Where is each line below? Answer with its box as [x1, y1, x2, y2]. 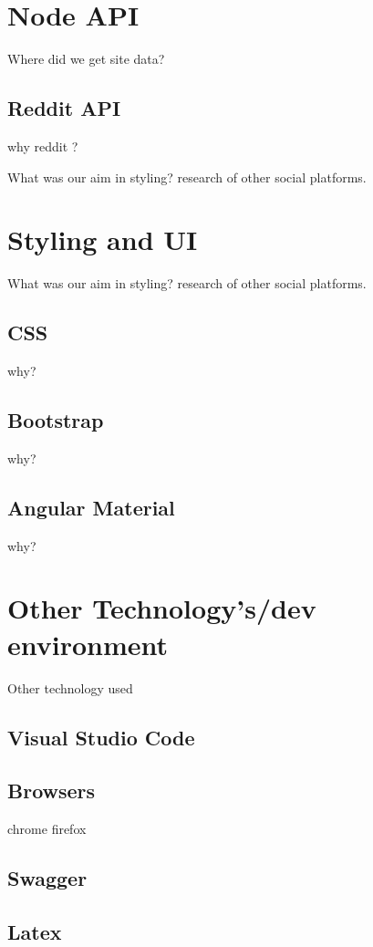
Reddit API [7, 94, 121, 122]
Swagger [7, 864, 88, 892]
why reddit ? [7, 136, 78, 155]
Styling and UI [7, 221, 198, 258]
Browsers [7, 776, 96, 805]
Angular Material [7, 493, 175, 521]
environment [7, 625, 169, 662]
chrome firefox [7, 819, 87, 838]
